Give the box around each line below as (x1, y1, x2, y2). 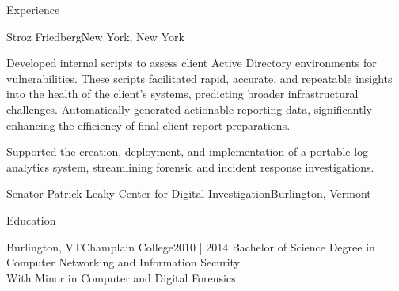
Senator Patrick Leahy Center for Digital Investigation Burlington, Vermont (6, 185, 371, 202)
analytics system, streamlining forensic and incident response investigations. (6, 158, 374, 175)
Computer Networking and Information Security (6, 254, 240, 270)
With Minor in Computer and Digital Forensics (6, 269, 236, 285)
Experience (6, 2, 60, 17)
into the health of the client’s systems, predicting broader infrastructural (6, 85, 359, 102)
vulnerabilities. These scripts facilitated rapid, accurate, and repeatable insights (6, 70, 393, 86)
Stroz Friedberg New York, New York (6, 28, 184, 44)
